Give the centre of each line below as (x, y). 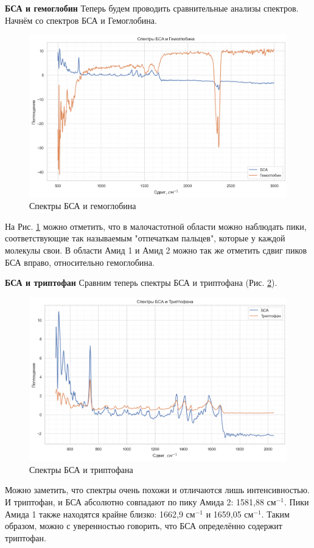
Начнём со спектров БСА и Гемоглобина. (81, 20)
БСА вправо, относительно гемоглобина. (80, 262)
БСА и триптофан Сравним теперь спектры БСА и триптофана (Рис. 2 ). (141, 283)
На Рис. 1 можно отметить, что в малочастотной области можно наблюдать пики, (156, 226)
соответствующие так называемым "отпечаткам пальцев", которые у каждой (145, 238)
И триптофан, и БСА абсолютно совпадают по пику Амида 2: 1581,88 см (141, 502)
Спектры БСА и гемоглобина (83, 206)
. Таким (275, 514)
